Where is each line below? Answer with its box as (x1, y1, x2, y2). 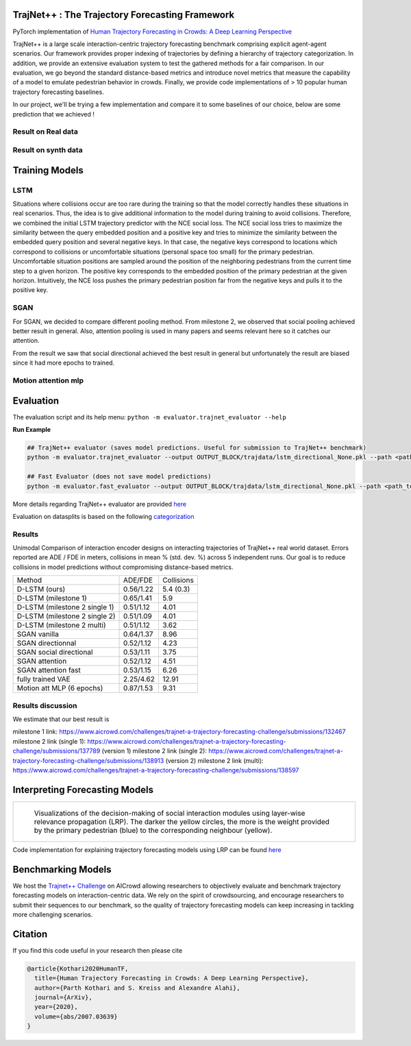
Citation (12, 928, 48, 940)
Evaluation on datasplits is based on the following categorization (12, 512, 195, 520)
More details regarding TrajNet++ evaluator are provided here (12, 500, 187, 508)
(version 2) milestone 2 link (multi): (165, 756, 264, 764)
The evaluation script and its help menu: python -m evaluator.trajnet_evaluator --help (12, 413, 287, 421)
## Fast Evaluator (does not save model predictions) (27, 473, 212, 481)
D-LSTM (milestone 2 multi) (16, 620, 106, 630)
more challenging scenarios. (12, 910, 93, 919)
